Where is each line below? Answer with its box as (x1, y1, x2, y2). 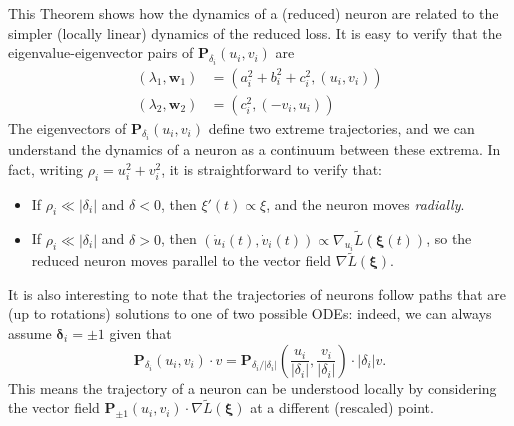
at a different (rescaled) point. (250, 397, 434, 418)
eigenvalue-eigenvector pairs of (8, 42, 194, 63)
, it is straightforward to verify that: (161, 158, 383, 179)
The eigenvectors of (8, 117, 127, 138)
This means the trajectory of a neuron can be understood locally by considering (8, 377, 497, 398)
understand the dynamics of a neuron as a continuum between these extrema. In (8, 139, 501, 160)
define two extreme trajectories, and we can (208, 117, 475, 138)
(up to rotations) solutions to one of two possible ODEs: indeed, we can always (8, 303, 492, 324)
